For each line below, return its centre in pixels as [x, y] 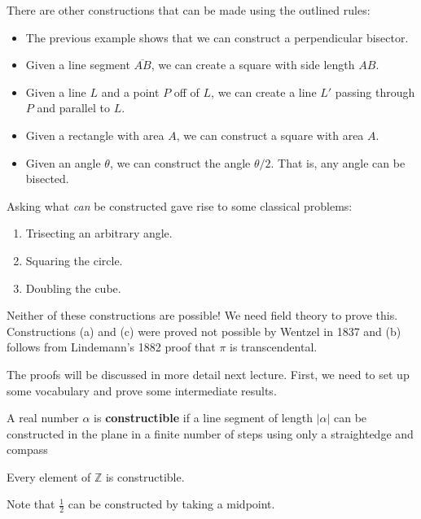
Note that [31, 504]
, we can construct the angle [180, 162]
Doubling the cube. [73, 288]
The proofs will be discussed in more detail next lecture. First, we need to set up [208, 374]
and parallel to [73, 108]
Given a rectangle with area [95, 135]
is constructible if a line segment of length [203, 418]
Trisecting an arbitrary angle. [99, 233]
